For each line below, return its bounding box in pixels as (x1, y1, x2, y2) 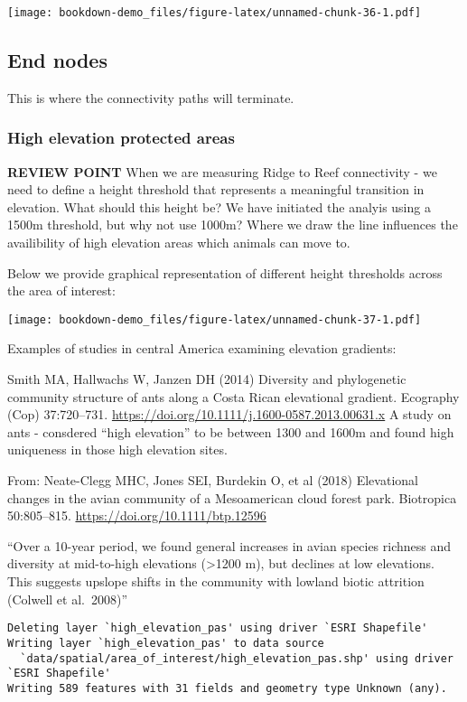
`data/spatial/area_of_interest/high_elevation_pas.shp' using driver (20, 651, 453, 665)
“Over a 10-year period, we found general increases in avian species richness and (7, 536, 452, 555)
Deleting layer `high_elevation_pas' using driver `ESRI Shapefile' (7, 622, 428, 635)
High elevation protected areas (7, 126, 235, 149)
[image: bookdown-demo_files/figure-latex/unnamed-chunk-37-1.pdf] (7, 313, 422, 326)
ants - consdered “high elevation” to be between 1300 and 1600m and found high (7, 422, 454, 441)
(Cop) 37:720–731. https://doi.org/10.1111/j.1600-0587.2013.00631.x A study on (7, 405, 452, 424)
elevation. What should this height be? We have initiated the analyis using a (7, 197, 431, 216)
